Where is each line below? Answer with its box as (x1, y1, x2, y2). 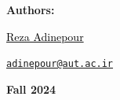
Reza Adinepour (6, 28, 84, 44)
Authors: (6, 2, 55, 17)
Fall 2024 (6, 80, 56, 97)
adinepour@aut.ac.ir (6, 58, 114, 70)
